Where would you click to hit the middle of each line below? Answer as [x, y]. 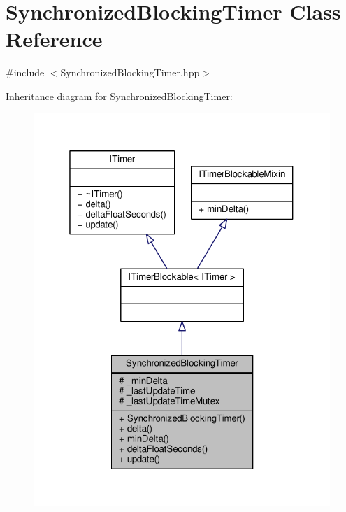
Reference [54, 39]
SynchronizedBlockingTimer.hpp [130, 72]
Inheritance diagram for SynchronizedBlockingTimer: [119, 95]
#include [25, 72]
